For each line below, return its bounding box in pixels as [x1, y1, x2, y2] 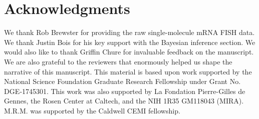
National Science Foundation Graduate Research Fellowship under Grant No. [4, 76, 241, 86]
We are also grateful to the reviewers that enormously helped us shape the [4, 56, 232, 66]
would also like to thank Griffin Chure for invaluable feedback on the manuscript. [4, 46, 254, 57]
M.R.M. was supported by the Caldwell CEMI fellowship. [4, 105, 180, 115]
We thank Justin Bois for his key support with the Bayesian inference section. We [4, 36, 255, 47]
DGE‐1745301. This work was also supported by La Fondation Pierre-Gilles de [4, 85, 245, 96]
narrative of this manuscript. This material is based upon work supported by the [4, 66, 252, 76]
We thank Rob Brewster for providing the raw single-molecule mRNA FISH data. [4, 27, 255, 37]
